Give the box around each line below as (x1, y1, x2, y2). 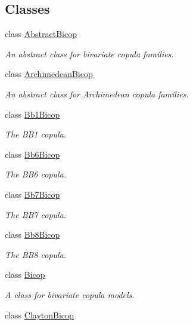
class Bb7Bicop (5, 188, 60, 200)
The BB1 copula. (5, 128, 67, 140)
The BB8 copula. (5, 248, 67, 260)
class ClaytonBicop (5, 308, 74, 321)
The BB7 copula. (5, 208, 67, 220)
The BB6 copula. (5, 168, 67, 180)
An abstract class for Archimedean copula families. (5, 87, 189, 100)
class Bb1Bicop (5, 108, 60, 120)
